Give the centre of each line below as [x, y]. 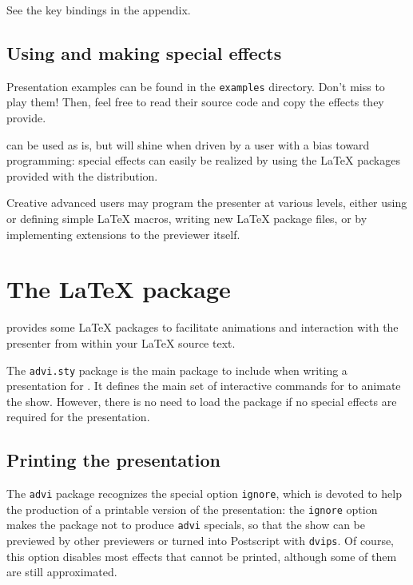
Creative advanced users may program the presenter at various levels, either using [207, 203]
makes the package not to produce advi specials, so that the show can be [186, 525]
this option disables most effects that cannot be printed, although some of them [202, 556]
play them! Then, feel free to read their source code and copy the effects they [195, 102]
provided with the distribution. [82, 175]
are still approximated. [62, 572]
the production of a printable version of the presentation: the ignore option [192, 509]
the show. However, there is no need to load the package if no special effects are [202, 401]
